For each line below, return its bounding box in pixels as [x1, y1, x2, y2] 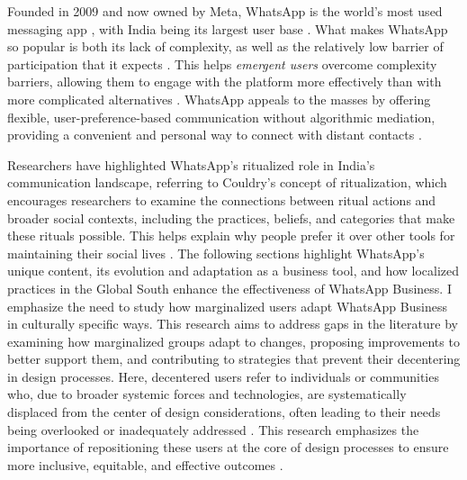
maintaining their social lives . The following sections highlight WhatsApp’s [7, 243, 425, 262]
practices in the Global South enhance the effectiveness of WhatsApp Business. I [7, 278, 452, 297]
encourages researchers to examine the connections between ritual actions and [7, 190, 436, 209]
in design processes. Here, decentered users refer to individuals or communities [7, 367, 439, 385]
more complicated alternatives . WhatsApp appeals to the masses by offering [7, 89, 431, 108]
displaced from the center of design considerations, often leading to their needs [7, 403, 441, 421]
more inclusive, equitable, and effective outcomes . [7, 455, 283, 474]
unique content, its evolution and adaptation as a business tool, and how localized [7, 261, 460, 280]
